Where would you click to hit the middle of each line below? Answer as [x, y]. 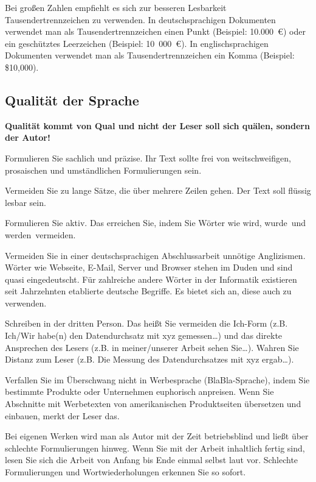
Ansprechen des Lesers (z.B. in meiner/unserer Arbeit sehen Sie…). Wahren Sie [152, 347]
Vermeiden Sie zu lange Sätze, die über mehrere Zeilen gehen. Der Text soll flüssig [158, 190]
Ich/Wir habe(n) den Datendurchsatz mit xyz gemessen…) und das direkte [144, 335]
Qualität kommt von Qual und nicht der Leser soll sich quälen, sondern [157, 125]
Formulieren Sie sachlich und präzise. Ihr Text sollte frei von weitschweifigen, [148, 158]
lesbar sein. [26, 202]
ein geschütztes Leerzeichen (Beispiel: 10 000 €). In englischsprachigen [137, 43]
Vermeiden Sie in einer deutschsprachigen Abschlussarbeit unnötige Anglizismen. [155, 255]
